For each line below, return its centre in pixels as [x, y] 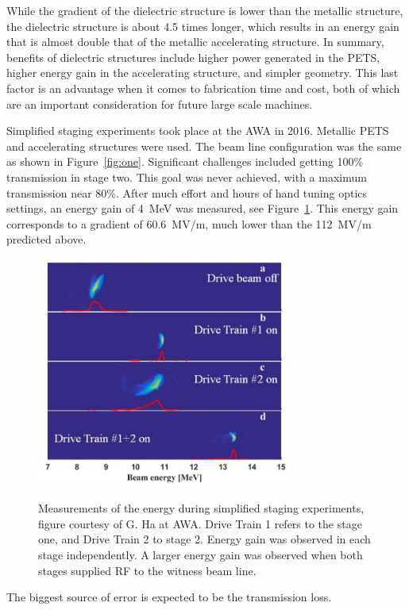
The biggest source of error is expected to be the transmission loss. [169, 597]
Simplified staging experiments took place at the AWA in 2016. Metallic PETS [198, 130]
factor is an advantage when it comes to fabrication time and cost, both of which [203, 88]
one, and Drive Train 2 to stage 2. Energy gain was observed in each [204, 539]
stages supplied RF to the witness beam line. [147, 570]
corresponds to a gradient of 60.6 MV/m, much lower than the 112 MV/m [189, 223]
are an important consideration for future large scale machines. [160, 104]
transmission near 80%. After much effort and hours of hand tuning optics [187, 192]
